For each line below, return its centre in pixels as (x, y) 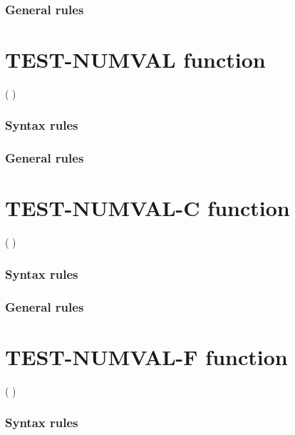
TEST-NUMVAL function (135, 60)
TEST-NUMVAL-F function (146, 356)
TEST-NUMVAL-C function (147, 208)
